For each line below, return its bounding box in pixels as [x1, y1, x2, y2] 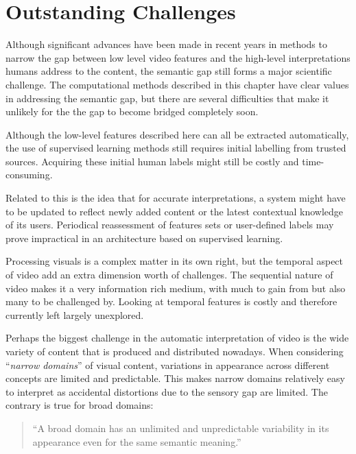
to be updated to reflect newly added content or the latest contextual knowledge [5, 204, 344, 218]
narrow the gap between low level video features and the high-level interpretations [5, 50, 351, 64]
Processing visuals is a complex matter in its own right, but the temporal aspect [5, 254, 344, 268]
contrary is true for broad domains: [5, 398, 154, 412]
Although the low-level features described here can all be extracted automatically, [5, 127, 349, 141]
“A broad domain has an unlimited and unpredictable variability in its [32, 420, 329, 435]
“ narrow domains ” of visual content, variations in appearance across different [5, 357, 330, 372]
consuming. [5, 167, 53, 182]
